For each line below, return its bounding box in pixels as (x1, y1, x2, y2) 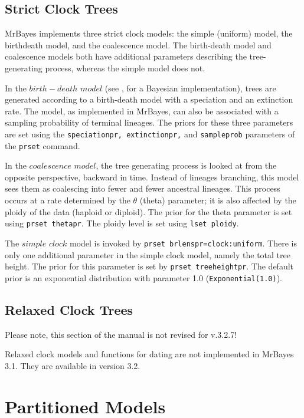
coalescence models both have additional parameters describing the (5, 50, 247, 62)
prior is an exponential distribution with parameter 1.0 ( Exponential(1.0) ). (5, 271, 283, 284)
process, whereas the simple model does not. (45, 61, 205, 74)
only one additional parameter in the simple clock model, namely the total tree (5, 248, 290, 261)
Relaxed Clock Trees (5, 300, 133, 318)
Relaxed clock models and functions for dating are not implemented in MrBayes (5, 348, 294, 360)
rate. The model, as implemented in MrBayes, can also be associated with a (5, 104, 279, 117)
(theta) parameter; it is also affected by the (139, 194, 296, 206)
